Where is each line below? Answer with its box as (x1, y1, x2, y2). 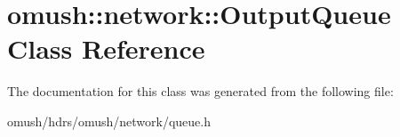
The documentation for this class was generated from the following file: (7, 82, 394, 101)
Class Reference (7, 30, 205, 67)
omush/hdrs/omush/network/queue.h (7, 111, 211, 130)
